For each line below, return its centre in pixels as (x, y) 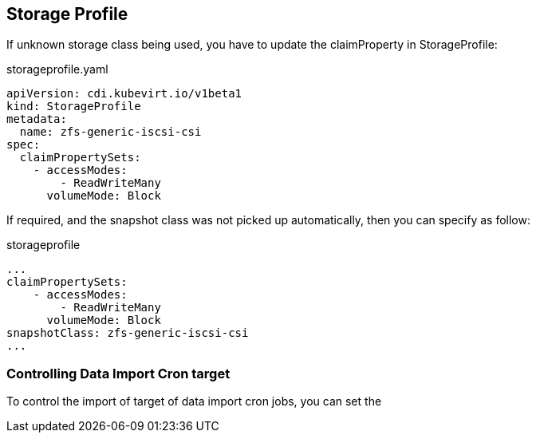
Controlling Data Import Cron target (118, 373)
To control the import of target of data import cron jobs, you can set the (194, 401)
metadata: (37, 119)
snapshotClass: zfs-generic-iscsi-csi (128, 333)
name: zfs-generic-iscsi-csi (110, 132)
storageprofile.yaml (57, 69)
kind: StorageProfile (74, 107)
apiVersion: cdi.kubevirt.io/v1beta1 (124, 94)
